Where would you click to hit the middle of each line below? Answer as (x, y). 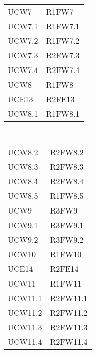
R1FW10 (66, 254)
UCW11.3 (25, 327)
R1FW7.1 (63, 26)
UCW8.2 (23, 152)
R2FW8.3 (67, 166)
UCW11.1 (25, 298)
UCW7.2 (23, 41)
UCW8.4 (23, 181)
